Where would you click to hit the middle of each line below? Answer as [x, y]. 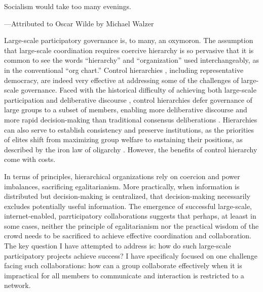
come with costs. [30, 159]
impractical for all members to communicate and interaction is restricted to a [124, 275]
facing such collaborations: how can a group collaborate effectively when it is [123, 265]
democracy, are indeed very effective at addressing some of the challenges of [122, 80]
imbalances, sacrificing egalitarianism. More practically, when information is [122, 186]
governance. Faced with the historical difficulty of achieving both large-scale [139, 90]
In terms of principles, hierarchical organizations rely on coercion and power [122, 176]
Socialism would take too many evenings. [68, 6]
